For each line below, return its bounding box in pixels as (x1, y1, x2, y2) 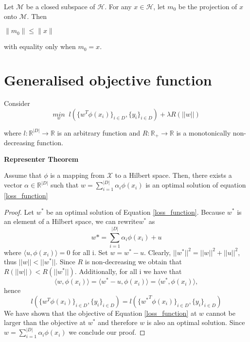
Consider (4, 98, 30, 108)
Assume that (4, 170, 42, 180)
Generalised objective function (4, 69, 212, 89)
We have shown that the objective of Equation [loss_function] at (4, 308, 197, 318)
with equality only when (4, 41, 76, 51)
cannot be (206, 308, 236, 318)
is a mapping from (50, 170, 105, 180)
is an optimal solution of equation (145, 180, 246, 190)
